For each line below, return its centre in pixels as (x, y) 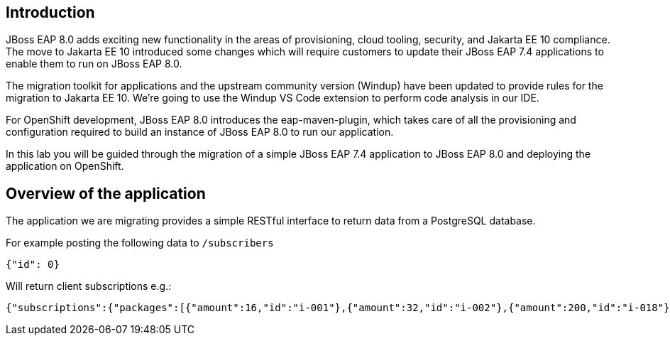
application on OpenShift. (65, 166)
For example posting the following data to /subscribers (140, 243)
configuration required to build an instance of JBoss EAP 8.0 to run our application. (200, 132)
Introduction (50, 12)
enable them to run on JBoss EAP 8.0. (94, 64)
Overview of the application (106, 193)
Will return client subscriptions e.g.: (89, 286)
